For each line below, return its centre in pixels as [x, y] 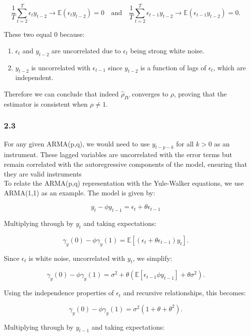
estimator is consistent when [46, 104]
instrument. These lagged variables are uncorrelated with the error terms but [118, 154]
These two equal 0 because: [44, 34]
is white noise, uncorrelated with [77, 258]
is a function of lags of [173, 67]
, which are [229, 67]
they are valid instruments [43, 173]
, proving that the [200, 93]
